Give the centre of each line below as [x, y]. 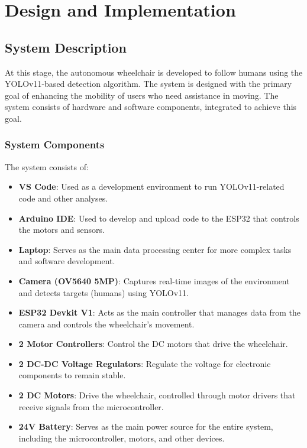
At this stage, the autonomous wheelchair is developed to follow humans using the [154, 72]
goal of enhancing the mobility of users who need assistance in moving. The [142, 95]
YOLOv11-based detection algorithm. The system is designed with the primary [148, 84]
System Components [55, 145]
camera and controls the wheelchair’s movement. [106, 324]
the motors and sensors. [62, 230]
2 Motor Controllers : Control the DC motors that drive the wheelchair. [153, 344]
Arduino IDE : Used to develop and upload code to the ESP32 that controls [159, 218]
